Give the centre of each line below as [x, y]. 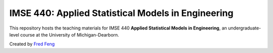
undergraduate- [245, 28]
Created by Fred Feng [32, 44]
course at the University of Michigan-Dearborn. [70, 34]
